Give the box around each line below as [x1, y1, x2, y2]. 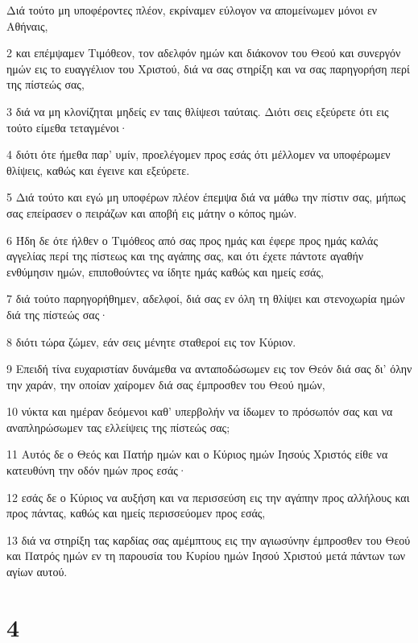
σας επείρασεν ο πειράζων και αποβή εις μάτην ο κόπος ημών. [6, 204, 297, 221]
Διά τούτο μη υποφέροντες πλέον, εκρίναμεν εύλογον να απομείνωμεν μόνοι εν [6, 2, 378, 18]
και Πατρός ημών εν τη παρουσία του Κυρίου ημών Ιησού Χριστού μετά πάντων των [6, 547, 406, 564]
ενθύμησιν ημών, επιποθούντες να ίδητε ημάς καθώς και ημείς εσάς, [6, 263, 324, 280]
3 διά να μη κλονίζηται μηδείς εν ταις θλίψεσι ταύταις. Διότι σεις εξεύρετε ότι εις [6, 102, 389, 119]
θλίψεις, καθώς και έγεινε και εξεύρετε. [6, 161, 190, 178]
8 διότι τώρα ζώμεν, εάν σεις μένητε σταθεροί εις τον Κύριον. [6, 333, 296, 350]
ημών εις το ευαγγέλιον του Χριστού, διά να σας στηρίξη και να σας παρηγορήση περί [6, 60, 410, 77]
